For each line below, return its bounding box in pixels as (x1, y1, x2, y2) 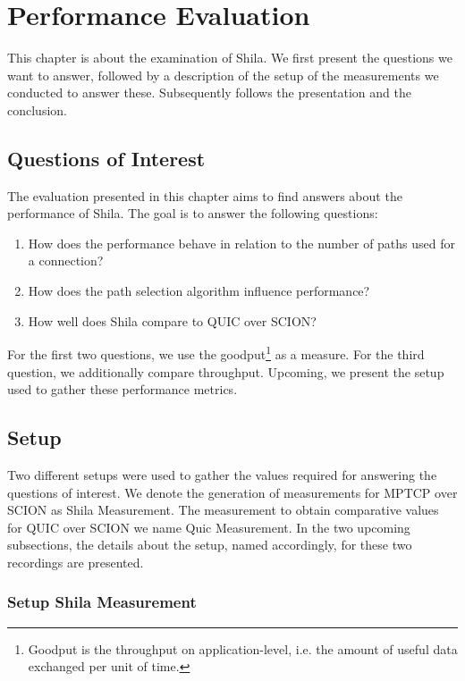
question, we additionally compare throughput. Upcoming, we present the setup (7, 362, 444, 381)
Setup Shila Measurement (7, 591, 197, 613)
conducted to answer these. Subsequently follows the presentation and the (7, 83, 411, 102)
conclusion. (7, 100, 67, 119)
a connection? (28, 251, 104, 270)
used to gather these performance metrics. (7, 380, 238, 399)
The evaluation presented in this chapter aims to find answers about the (7, 186, 402, 205)
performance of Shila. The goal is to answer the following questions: (7, 204, 378, 223)
